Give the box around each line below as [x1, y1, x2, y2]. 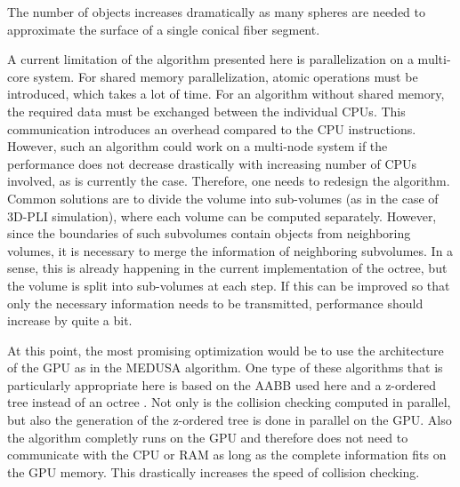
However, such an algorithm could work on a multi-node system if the [7, 137, 388, 156]
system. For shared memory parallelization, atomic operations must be [33, 67, 418, 85]
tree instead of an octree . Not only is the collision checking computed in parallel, [7, 393, 451, 411]
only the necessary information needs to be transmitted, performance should [7, 293, 424, 312]
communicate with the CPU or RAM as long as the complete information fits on [7, 445, 447, 464]
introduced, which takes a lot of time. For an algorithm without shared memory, [7, 84, 445, 103]
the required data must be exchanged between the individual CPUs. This [7, 101, 406, 120]
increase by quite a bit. [7, 311, 133, 330]
